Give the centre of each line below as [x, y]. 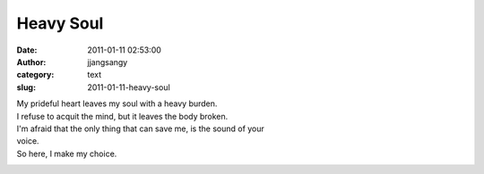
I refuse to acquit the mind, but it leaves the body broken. [122, 116]
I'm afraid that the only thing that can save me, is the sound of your [140, 128]
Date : [27, 50]
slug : [26, 87]
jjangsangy [108, 62]
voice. [28, 141]
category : [35, 75]
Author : [31, 62]
